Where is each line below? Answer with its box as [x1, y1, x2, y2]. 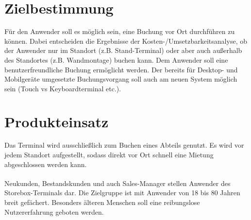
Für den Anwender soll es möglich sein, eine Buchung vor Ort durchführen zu [4, 26, 235, 36]
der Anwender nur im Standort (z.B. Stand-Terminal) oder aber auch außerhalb [4, 45, 242, 55]
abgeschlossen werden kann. [4, 159, 87, 169]
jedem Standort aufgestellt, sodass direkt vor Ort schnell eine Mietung [4, 150, 214, 159]
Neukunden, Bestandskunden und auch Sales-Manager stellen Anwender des [4, 178, 231, 188]
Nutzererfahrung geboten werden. [4, 206, 104, 217]
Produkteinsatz [4, 112, 109, 132]
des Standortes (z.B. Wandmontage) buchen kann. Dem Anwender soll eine [4, 54, 228, 65]
